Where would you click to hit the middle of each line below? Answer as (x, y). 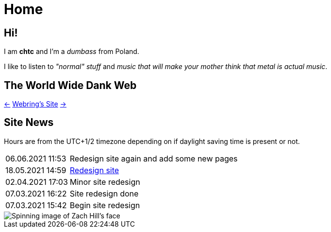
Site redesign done (104, 193)
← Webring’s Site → (35, 104)
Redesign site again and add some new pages (154, 158)
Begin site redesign (105, 205)
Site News (29, 123)
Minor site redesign (105, 182)
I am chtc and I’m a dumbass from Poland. (72, 52)
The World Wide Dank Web (70, 85)
